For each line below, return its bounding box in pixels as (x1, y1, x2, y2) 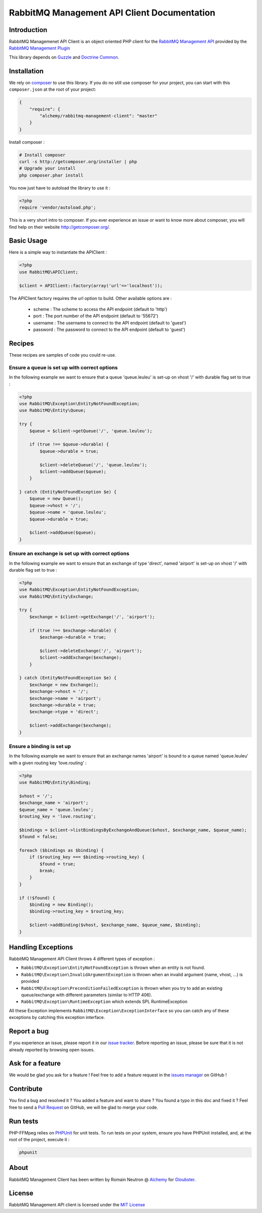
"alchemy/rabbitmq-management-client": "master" (39, 113, 158, 118)
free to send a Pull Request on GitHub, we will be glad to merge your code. (9, 1104, 158, 1110)
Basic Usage (9, 237, 48, 245)
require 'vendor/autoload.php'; (19, 205, 97, 211)
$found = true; (39, 861, 76, 867)
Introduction (9, 26, 48, 34)
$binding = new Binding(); (29, 902, 94, 907)
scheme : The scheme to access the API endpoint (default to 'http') (33, 306, 167, 312)
